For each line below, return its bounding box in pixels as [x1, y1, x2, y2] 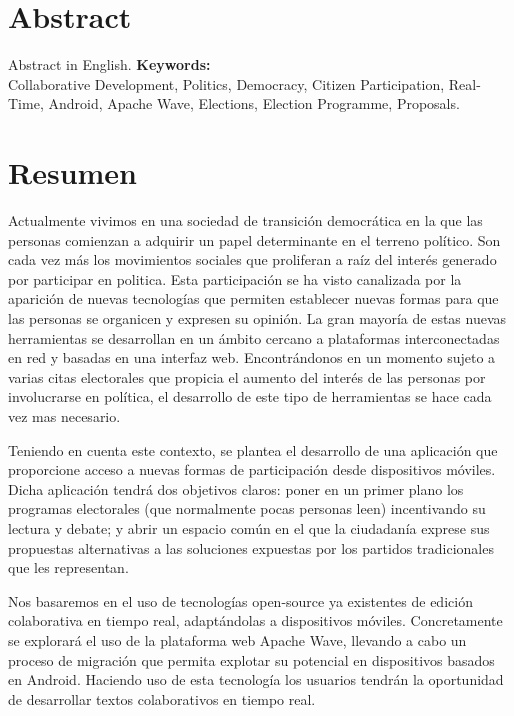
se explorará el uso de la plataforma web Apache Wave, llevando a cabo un [8, 629, 467, 650]
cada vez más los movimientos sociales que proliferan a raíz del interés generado [8, 249, 497, 270]
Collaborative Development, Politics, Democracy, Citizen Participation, [8, 73, 445, 94]
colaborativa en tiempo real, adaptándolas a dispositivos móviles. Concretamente [8, 610, 503, 631]
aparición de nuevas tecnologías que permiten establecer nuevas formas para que [8, 288, 499, 309]
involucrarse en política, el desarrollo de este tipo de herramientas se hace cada [8, 386, 492, 407]
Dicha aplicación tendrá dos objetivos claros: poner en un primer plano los [8, 478, 464, 499]
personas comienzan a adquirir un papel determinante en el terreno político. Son [8, 229, 501, 250]
